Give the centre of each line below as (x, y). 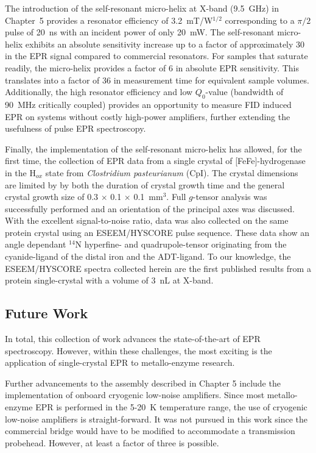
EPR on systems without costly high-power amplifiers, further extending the (148, 116)
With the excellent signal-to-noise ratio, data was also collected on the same (147, 220)
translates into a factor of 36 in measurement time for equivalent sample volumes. (157, 80)
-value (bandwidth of (244, 92)
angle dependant (36, 244)
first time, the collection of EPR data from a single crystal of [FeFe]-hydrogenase (155, 161)
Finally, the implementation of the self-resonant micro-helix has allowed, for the (153, 148)
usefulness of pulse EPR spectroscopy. (75, 128)
